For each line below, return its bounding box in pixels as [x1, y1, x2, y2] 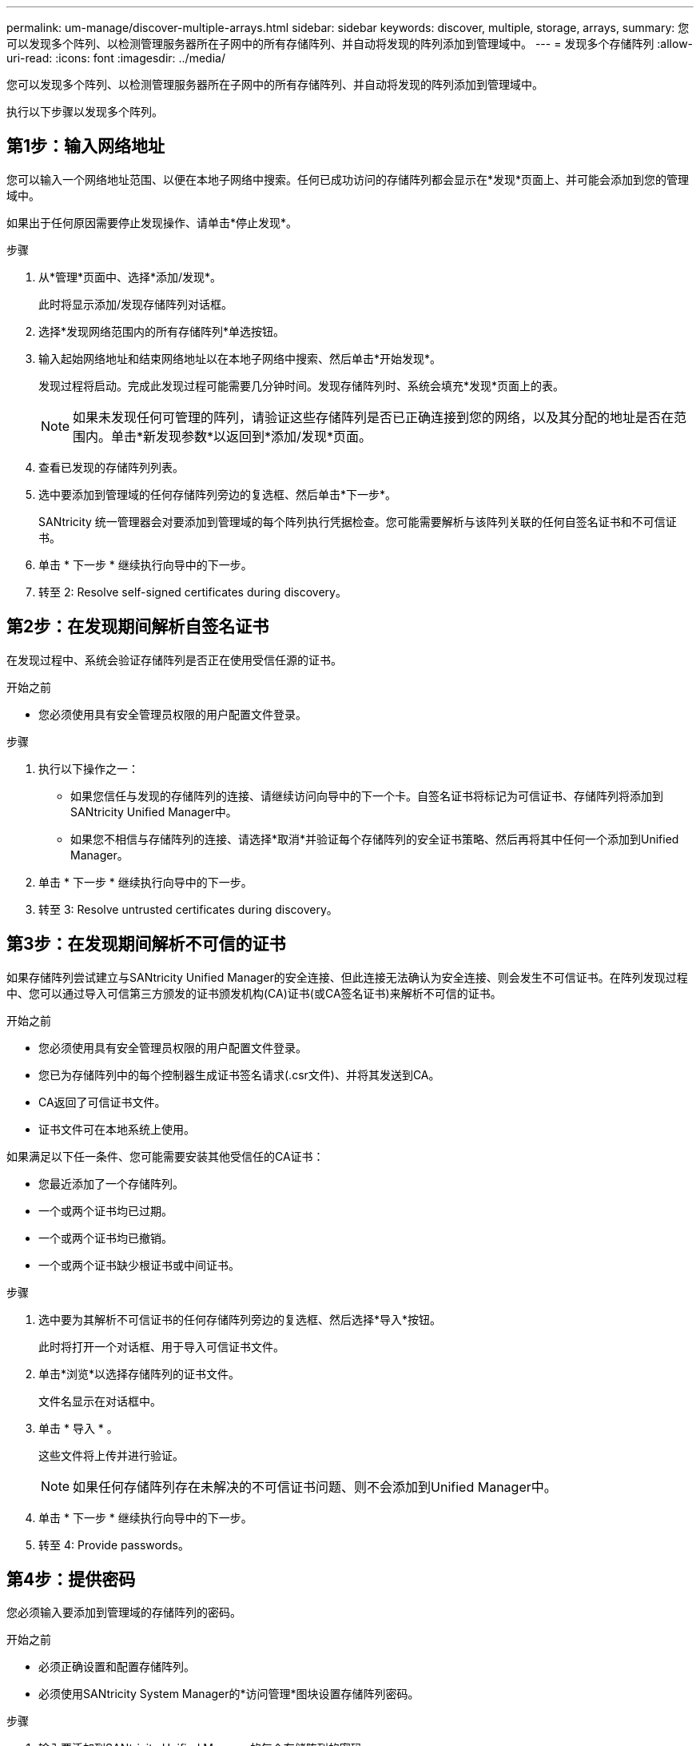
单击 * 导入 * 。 [38, 1421, 118, 1435]
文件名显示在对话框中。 [38, 1393, 161, 1408]
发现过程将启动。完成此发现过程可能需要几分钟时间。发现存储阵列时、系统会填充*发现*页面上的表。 [38, 378, 565, 393]
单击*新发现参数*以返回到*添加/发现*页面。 [111, 428, 372, 444]
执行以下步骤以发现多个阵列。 [6, 105, 163, 118]
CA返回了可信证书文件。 [38, 1094, 166, 1109]
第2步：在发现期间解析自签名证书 [6, 616, 269, 637]
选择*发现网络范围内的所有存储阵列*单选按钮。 [38, 324, 285, 338]
